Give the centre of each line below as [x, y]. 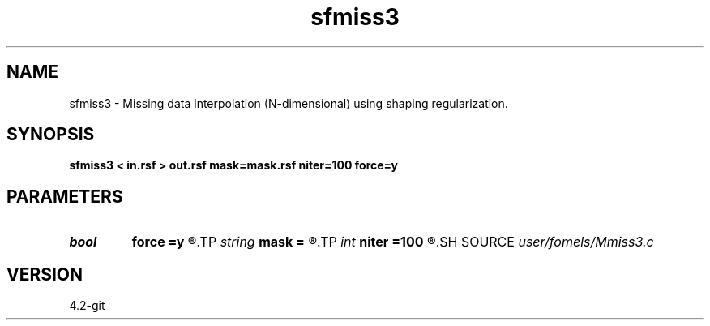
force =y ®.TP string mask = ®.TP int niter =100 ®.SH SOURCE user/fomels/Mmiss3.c [393, 242]
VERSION [45, 274]
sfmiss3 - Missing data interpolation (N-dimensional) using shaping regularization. [289, 103]
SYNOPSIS [51, 135]
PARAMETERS [65, 196]
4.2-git [87, 306]
